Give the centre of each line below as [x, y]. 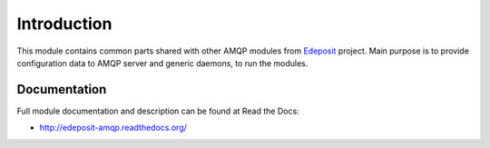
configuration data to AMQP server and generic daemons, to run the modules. [162, 63]
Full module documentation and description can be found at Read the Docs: [158, 111]
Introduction [64, 24]
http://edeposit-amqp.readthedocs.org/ [113, 128]
